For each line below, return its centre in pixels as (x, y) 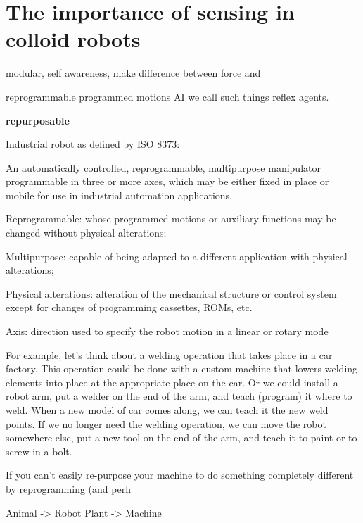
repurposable (38, 120)
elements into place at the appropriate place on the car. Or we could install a (172, 382)
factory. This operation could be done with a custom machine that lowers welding (182, 368)
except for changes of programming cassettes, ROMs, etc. (129, 307)
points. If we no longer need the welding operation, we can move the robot (166, 423)
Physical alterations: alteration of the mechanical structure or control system (171, 293)
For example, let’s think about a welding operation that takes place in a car (169, 354)
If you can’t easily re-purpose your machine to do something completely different (180, 475)
